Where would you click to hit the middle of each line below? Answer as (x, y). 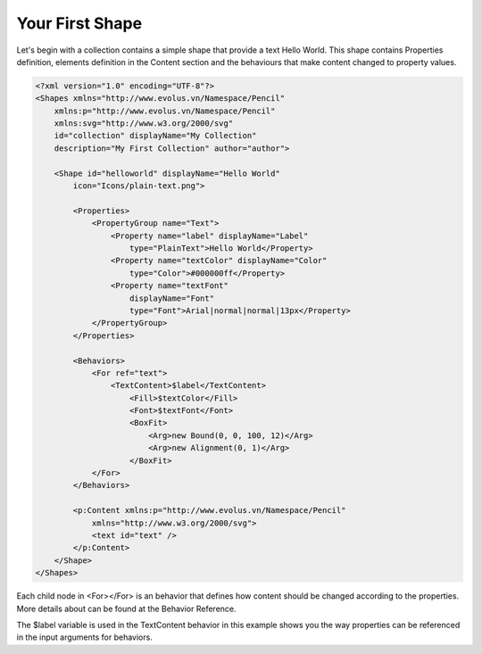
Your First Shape (79, 23)
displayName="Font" (172, 298)
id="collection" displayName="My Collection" (155, 136)
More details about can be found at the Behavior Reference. (126, 608)
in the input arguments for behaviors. (85, 637)
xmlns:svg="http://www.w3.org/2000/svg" (144, 124)
